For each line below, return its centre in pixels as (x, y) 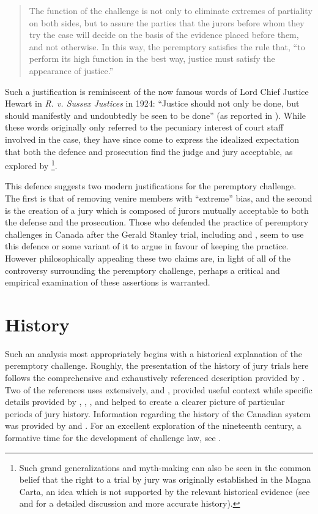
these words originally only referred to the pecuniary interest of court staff (144, 127)
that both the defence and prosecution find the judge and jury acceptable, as (149, 151)
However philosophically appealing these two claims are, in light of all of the (148, 258)
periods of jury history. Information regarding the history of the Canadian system (158, 413)
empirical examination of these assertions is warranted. (108, 282)
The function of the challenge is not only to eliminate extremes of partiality (171, 10)
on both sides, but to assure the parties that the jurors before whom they (167, 22)
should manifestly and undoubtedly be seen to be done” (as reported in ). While (155, 115)
